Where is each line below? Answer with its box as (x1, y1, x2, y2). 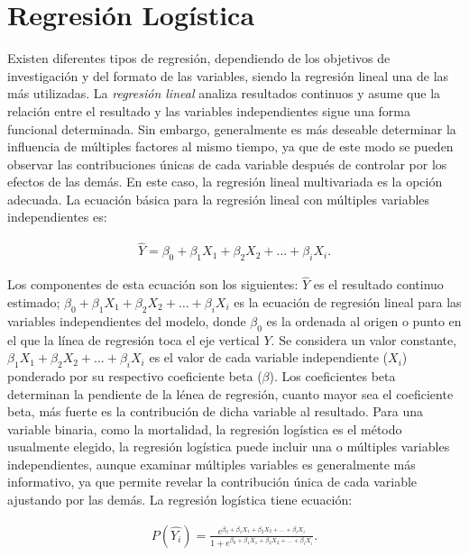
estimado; (7, 292, 60, 311)
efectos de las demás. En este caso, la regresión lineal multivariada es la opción (7, 172, 443, 191)
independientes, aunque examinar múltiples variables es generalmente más (7, 454, 416, 473)
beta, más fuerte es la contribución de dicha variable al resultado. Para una (7, 402, 424, 421)
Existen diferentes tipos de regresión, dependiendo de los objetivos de (7, 49, 391, 68)
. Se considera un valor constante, (271, 330, 457, 349)
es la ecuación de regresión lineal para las (234, 292, 462, 311)
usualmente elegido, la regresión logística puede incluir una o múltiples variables (7, 437, 450, 456)
